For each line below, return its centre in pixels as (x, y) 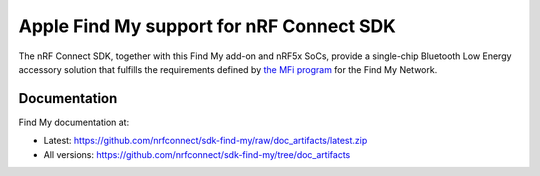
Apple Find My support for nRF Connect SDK (207, 26)
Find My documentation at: (74, 122)
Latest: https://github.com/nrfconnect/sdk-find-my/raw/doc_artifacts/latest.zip (205, 141)
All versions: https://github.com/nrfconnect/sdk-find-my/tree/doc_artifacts (197, 154)
